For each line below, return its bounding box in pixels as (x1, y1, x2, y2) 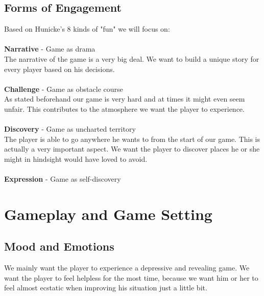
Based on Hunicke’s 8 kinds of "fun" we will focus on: (4, 23, 170, 34)
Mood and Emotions (4, 238, 114, 254)
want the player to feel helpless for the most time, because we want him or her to (4, 272, 258, 283)
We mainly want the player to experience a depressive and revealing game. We (4, 262, 250, 273)
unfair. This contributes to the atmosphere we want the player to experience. (4, 103, 245, 114)
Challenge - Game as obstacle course (4, 83, 123, 94)
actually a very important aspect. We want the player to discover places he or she (4, 143, 260, 154)
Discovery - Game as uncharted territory (4, 124, 136, 134)
